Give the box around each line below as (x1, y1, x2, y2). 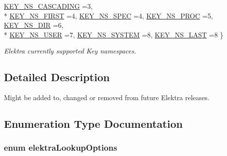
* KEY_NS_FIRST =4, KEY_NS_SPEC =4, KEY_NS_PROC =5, (4, 10, 213, 20)
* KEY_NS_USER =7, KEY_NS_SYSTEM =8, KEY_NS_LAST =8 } (4, 29, 224, 39)
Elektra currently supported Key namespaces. (4, 46, 136, 56)
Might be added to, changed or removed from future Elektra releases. (4, 92, 210, 103)
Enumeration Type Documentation (4, 116, 183, 131)
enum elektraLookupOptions (4, 141, 117, 154)
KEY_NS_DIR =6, (4, 20, 64, 30)
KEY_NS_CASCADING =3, (4, 1, 93, 11)
